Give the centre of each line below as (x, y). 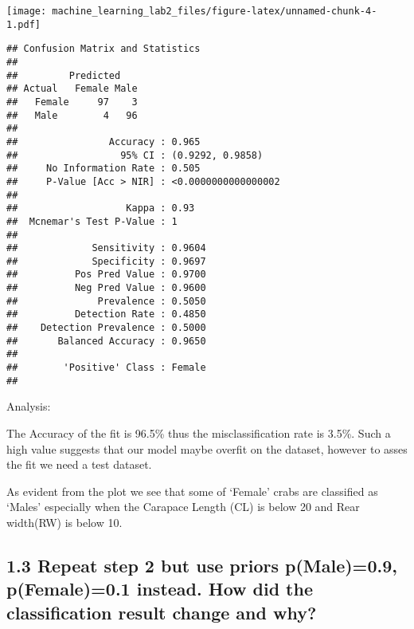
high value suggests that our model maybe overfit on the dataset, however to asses (207, 448)
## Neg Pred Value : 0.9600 (106, 288)
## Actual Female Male (72, 89)
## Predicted (64, 75)
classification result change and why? (162, 612)
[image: (27, 11)
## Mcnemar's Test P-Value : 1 (92, 221)
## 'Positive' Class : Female (106, 368)
